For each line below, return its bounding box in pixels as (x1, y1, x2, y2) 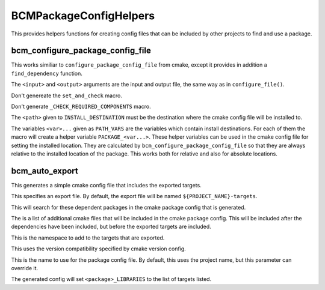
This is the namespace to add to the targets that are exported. (11, 234, 165, 241)
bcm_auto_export (11, 166, 78, 176)
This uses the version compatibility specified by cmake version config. (11, 245, 186, 252)
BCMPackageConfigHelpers (11, 9, 155, 22)
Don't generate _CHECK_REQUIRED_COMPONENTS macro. (11, 103, 152, 110)
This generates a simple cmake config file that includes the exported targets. (11, 181, 202, 189)
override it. (11, 265, 39, 271)
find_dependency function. (11, 70, 82, 77)
